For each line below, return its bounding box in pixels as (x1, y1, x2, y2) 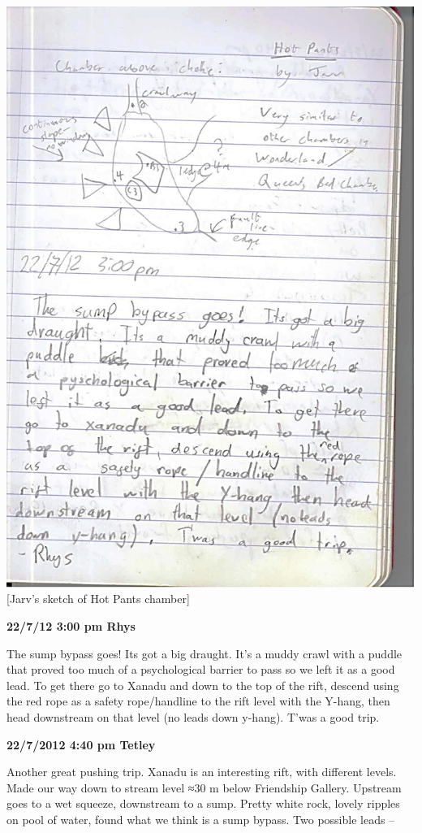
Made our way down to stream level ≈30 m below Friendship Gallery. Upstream (6, 779, 402, 796)
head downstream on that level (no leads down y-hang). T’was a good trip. (6, 708, 380, 725)
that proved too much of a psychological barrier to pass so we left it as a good (6, 661, 395, 678)
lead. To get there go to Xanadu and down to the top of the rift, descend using (6, 676, 399, 693)
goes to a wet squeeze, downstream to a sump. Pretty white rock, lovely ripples (6, 795, 400, 812)
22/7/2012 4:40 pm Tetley (6, 735, 156, 753)
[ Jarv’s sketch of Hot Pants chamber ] (6, 590, 190, 607)
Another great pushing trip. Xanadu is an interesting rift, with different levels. (6, 763, 397, 780)
